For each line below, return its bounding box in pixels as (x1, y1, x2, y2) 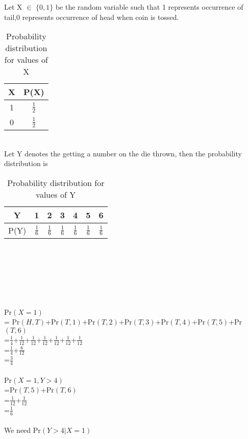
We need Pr (4, 425, 41, 435)
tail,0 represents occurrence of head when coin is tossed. (4, 11, 179, 22)
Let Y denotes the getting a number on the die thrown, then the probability (4, 148, 242, 158)
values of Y (36, 188, 76, 200)
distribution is (4, 158, 48, 169)
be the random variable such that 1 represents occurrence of (55, 2, 243, 12)
